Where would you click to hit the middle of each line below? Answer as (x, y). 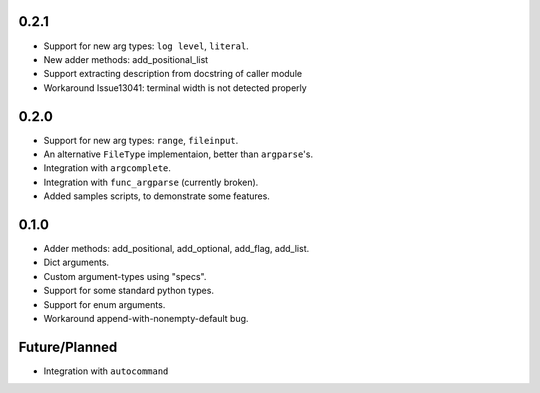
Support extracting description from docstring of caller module (173, 74)
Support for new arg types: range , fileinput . (141, 140)
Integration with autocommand (106, 371)
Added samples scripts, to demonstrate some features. (156, 196)
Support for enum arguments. (104, 304)
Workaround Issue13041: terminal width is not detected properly (175, 87)
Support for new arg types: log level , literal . (146, 46)
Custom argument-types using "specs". (125, 276)
